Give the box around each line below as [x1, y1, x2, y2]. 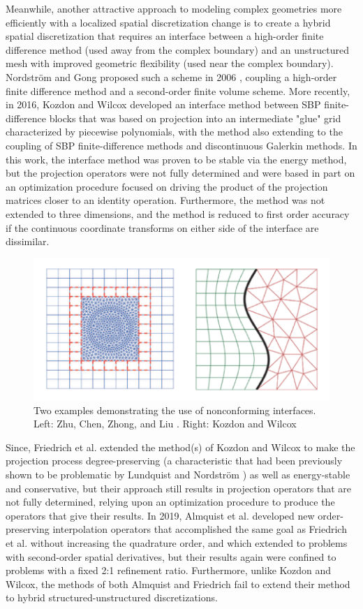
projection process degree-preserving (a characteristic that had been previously [6, 453, 343, 468]
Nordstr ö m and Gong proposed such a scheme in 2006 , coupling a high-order [6, 69, 337, 84]
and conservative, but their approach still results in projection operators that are [6, 480, 352, 495]
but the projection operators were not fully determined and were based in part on [6, 166, 355, 180]
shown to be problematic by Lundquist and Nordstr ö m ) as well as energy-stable [6, 467, 350, 481]
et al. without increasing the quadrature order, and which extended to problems [6, 535, 348, 550]
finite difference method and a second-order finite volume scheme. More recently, [6, 83, 350, 98]
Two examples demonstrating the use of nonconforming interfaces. [34, 402, 316, 417]
